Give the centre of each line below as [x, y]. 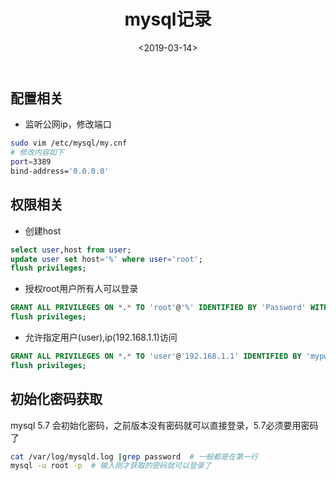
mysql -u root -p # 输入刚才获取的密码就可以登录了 [111, 466]
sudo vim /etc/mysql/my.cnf [69, 143]
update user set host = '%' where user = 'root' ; [106, 259]
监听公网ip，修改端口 [68, 124]
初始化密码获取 [56, 399]
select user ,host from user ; [71, 250]
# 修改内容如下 [37, 153]
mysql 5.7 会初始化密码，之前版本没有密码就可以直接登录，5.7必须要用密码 [164, 425]
